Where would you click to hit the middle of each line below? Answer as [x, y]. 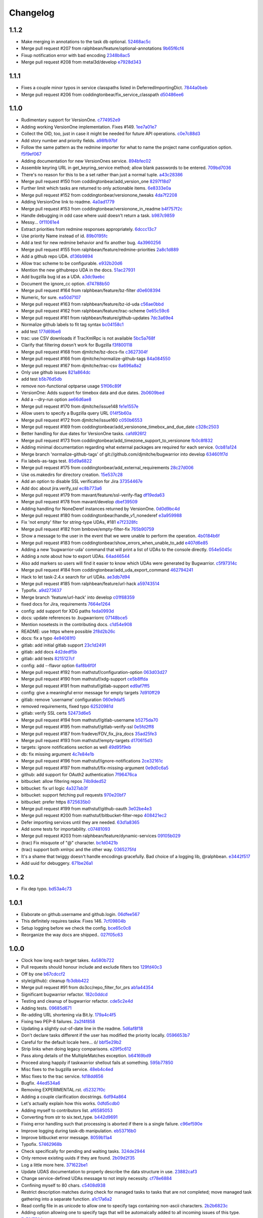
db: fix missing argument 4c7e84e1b [58, 754]
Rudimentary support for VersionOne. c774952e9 [71, 120]
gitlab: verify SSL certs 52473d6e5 [56, 713]
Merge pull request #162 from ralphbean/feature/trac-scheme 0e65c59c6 [95, 311]
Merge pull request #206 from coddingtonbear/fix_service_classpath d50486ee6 [103, 95]
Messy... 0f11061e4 [40, 222]
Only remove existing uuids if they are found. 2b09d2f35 [78, 1158]
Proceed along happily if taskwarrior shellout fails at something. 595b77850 [97, 1063]
